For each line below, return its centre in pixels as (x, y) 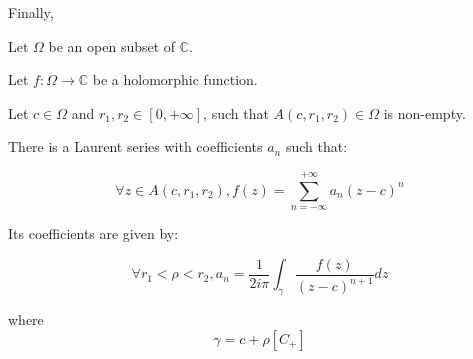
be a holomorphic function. (175, 79)
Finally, (31, 12)
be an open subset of (112, 45)
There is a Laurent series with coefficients (135, 146)
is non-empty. (424, 112)
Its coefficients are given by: (93, 233)
